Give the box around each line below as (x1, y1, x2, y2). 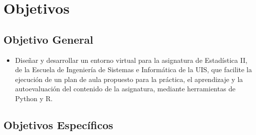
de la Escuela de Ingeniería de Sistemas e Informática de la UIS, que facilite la (15, 64, 252, 75)
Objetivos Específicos (3, 117, 113, 132)
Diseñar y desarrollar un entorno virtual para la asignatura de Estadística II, (15, 54, 248, 65)
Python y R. (15, 93, 53, 103)
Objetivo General (3, 31, 93, 47)
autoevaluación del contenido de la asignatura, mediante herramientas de (15, 83, 236, 94)
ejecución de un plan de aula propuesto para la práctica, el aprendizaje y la (15, 74, 243, 84)
